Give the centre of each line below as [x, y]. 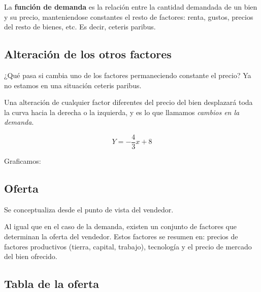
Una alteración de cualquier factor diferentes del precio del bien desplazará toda [128, 102]
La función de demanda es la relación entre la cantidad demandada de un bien [131, 7]
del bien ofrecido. [31, 256]
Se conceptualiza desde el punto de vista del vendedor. [89, 209]
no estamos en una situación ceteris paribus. [73, 85]
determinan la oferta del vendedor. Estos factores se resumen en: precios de [121, 236]
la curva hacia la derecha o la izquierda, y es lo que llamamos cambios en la [122, 112]
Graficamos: [23, 161]
